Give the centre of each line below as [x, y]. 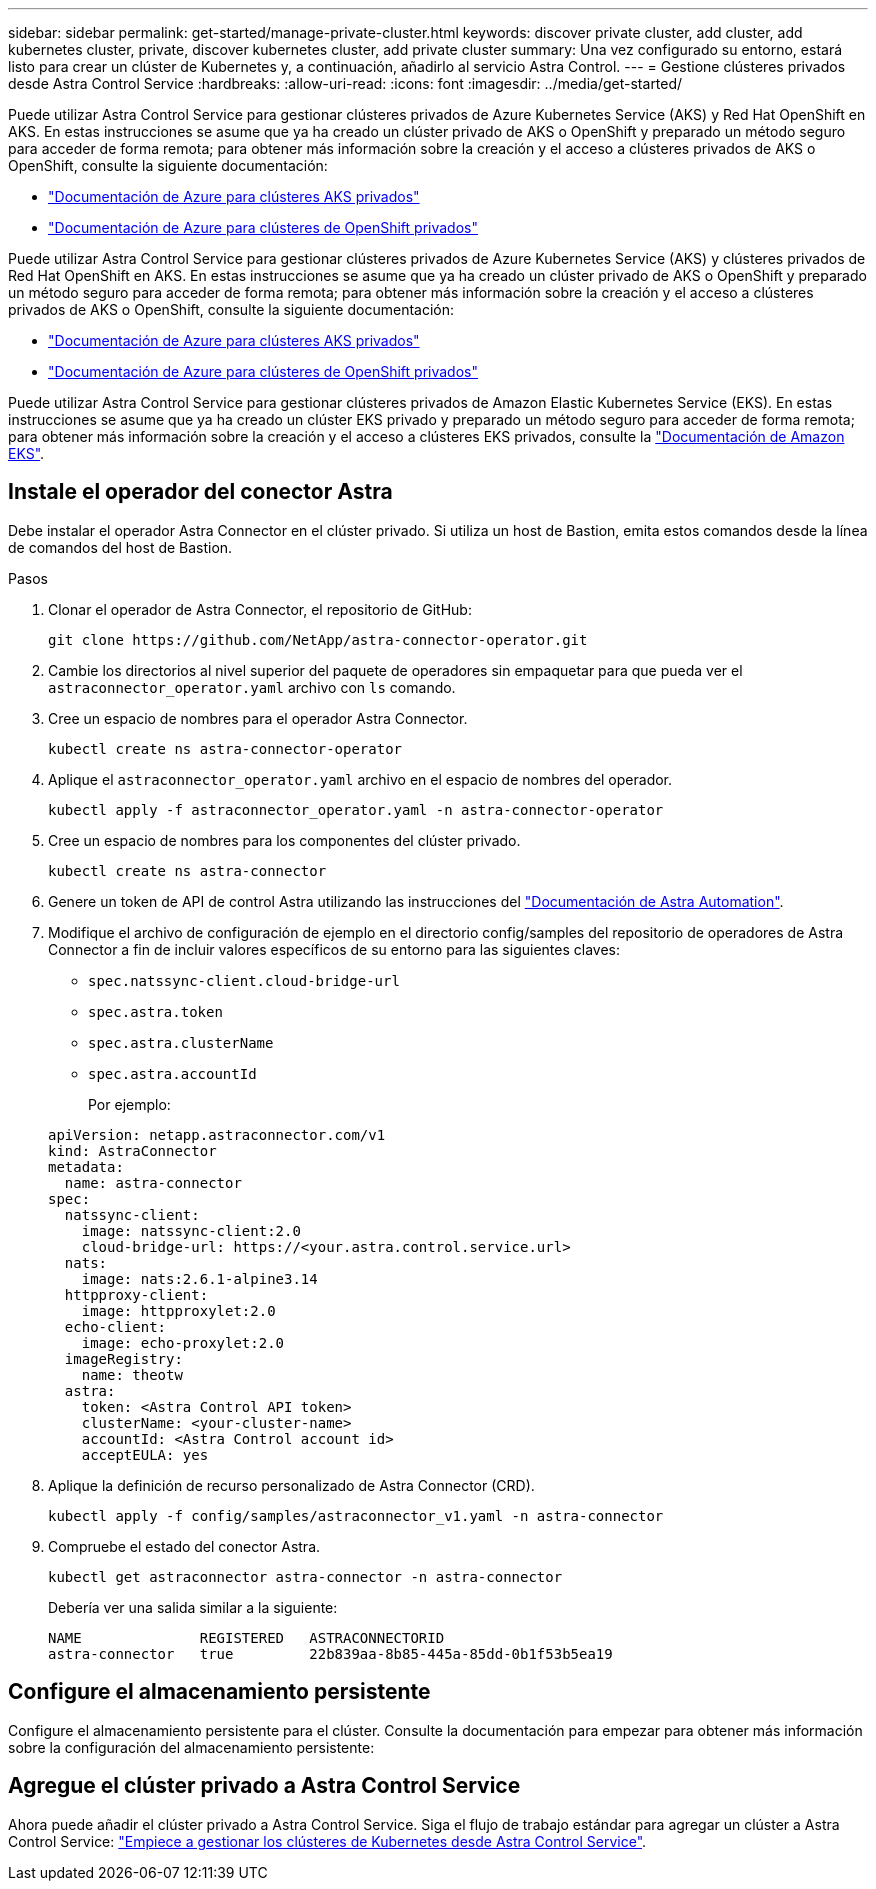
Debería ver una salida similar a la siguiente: [193, 1607]
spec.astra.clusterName [181, 1042]
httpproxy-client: [136, 1294]
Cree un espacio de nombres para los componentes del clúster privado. [284, 840]
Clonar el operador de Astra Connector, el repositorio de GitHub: [260, 609]
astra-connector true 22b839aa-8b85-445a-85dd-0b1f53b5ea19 [330, 1653]
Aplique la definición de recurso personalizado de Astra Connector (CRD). [291, 1485]
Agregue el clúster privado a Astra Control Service [264, 1786]
